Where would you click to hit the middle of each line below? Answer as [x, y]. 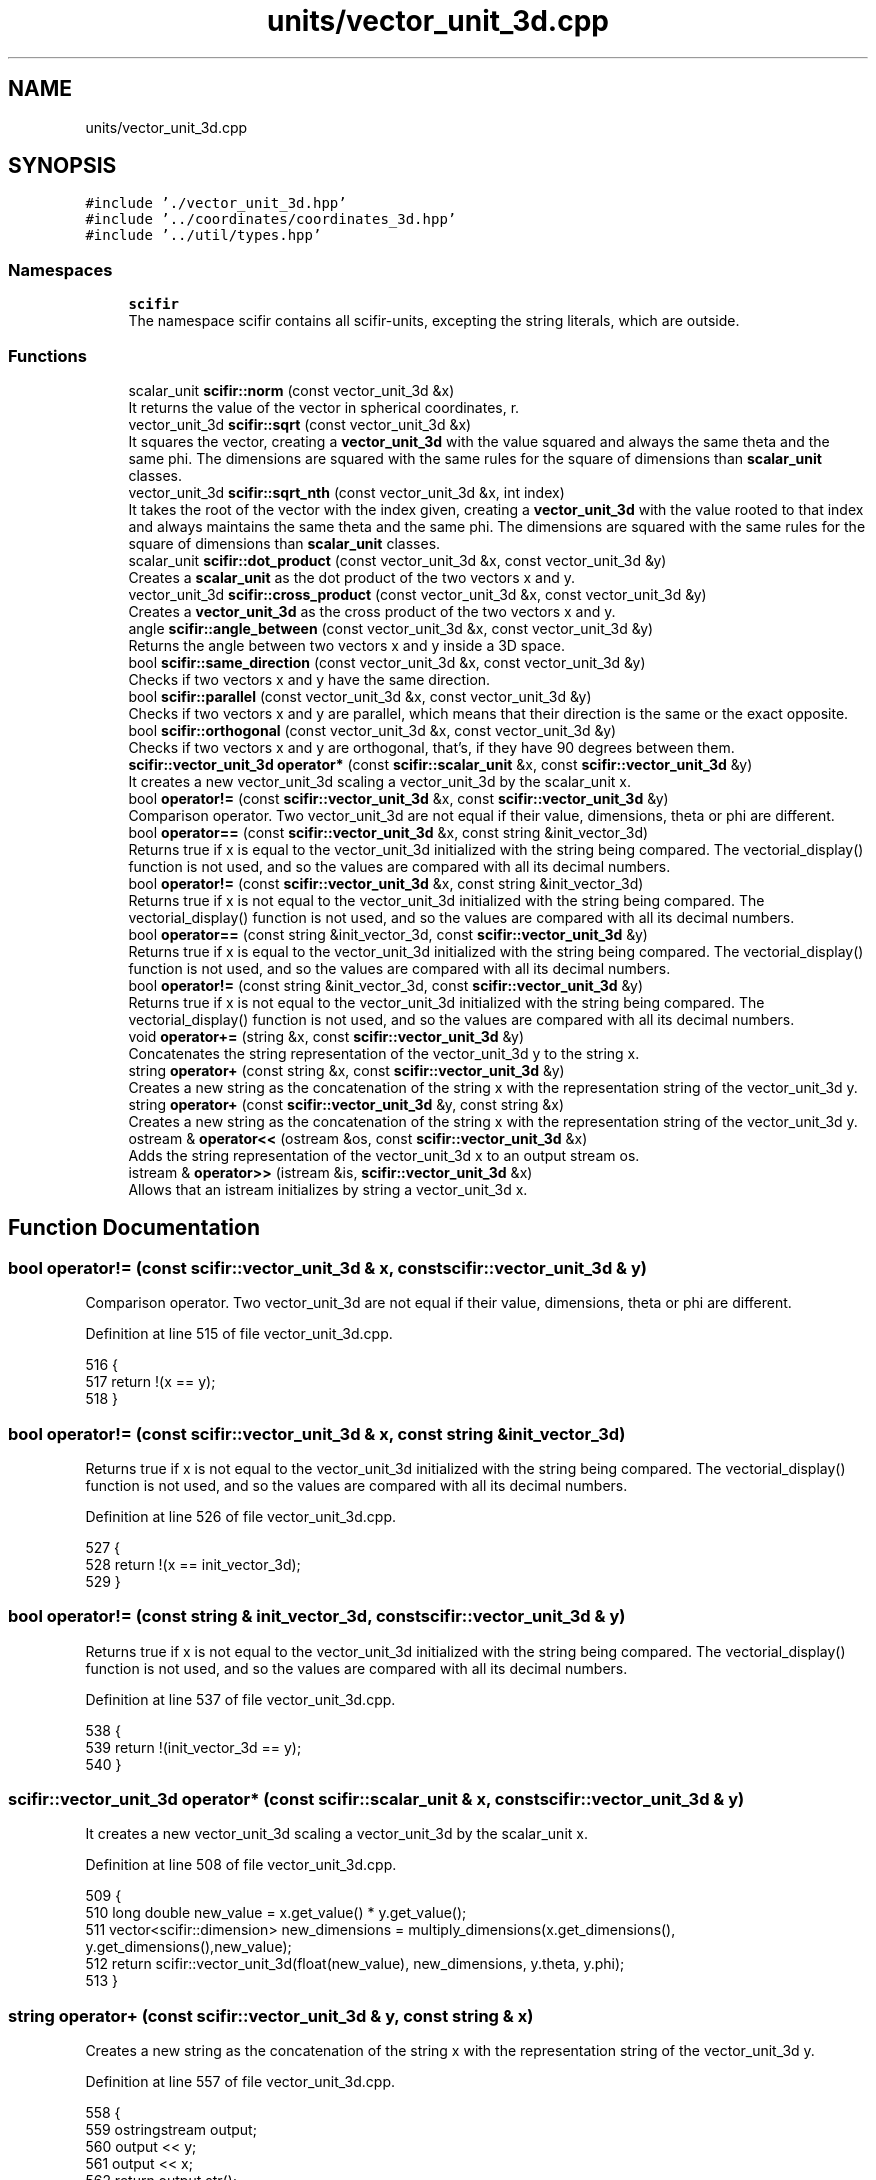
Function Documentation [134, 1228]
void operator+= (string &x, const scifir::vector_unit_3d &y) [326, 1036]
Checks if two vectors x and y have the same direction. [309, 679]
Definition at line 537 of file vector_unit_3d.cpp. [240, 1699]
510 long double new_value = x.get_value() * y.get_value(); [276, 1913]
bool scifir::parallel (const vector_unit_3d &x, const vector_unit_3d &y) [360, 696]
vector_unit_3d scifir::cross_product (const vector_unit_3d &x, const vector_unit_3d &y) [417, 594]
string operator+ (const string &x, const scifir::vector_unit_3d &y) [346, 1070]
